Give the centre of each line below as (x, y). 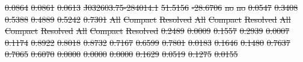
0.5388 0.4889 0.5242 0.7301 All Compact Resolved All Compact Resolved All (148, 19)
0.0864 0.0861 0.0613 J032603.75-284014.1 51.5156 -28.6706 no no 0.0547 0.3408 (151, 7)
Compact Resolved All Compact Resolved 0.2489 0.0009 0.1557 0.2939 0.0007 (147, 31)
